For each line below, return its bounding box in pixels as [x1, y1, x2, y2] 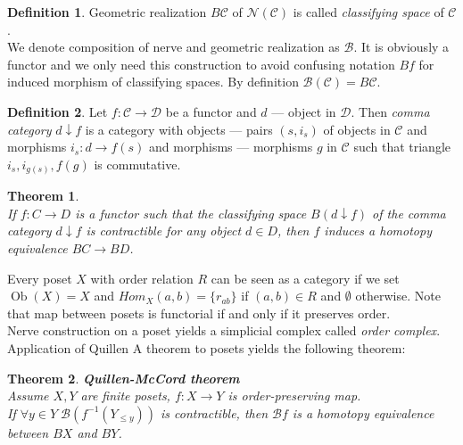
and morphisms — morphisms [149, 137, 313, 156]
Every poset [7, 268, 72, 287]
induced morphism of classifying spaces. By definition [7, 72, 299, 91]
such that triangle [353, 137, 451, 156]
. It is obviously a [353, 37, 450, 56]
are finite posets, [80, 386, 170, 405]
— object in [271, 102, 336, 120]
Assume [7, 386, 49, 405]
